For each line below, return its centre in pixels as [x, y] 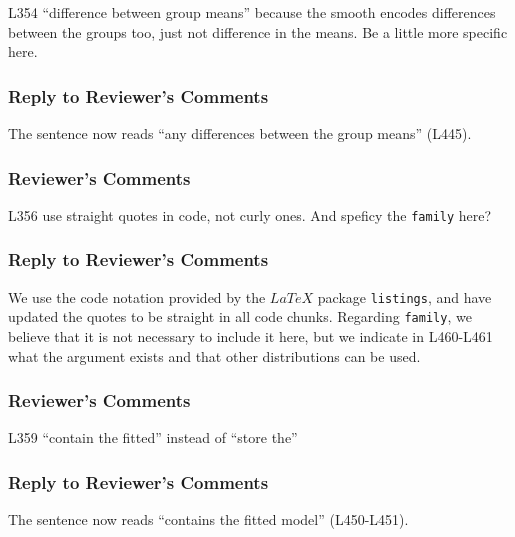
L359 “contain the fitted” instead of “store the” [153, 437]
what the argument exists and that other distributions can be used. [214, 355]
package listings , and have [404, 296]
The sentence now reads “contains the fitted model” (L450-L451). [208, 519]
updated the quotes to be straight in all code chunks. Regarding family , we [240, 316]
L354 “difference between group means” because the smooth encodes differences [252, 12]
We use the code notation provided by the [137, 296]
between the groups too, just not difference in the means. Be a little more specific [258, 31]
